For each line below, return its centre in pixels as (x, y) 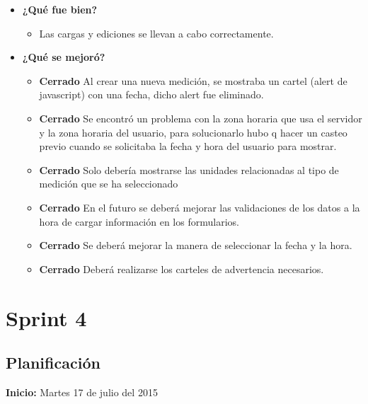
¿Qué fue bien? (60, 9)
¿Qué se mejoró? (64, 57)
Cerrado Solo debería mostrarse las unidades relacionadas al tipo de (189, 169)
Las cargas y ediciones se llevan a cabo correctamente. (156, 33)
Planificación (53, 363)
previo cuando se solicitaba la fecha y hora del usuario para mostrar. (188, 146)
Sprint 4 (46, 317)
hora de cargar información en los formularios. (139, 221)
